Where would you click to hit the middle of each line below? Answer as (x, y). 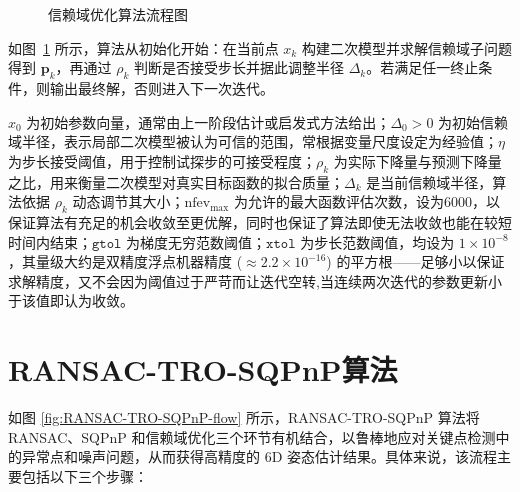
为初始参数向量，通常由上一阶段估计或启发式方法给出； (208, 121)
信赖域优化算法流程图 (118, 14)
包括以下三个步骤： (84, 475)
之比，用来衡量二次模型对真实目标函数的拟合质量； (176, 181)
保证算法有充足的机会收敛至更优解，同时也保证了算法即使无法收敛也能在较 (253, 221)
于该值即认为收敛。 (71, 300)
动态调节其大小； (128, 201)
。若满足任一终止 (422, 67)
